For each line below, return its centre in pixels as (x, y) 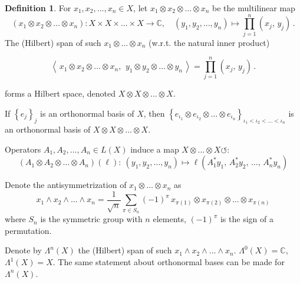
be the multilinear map (254, 8)
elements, (169, 219)
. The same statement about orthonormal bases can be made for (169, 262)
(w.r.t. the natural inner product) (209, 42)
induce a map (155, 149)
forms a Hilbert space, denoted (60, 93)
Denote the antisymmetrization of (66, 185)
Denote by (23, 250)
